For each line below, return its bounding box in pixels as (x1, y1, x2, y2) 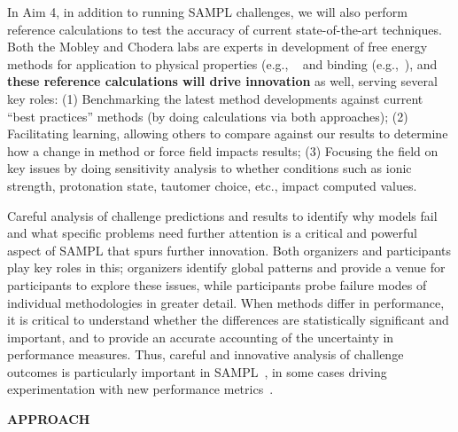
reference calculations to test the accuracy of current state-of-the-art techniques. (7, 20, 442, 38)
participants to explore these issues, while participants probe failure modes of (7, 275, 427, 294)
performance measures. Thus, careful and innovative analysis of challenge (7, 345, 404, 364)
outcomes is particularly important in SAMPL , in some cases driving (7, 362, 387, 381)
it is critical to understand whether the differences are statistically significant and (7, 310, 449, 329)
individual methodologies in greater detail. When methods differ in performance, (7, 293, 445, 311)
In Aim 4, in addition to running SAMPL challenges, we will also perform (7, 3, 408, 20)
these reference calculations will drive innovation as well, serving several (7, 72, 438, 90)
